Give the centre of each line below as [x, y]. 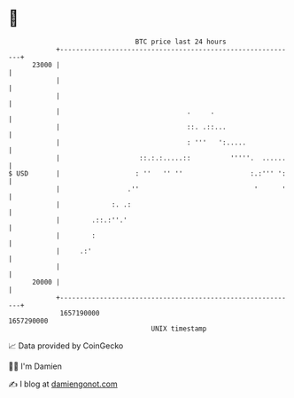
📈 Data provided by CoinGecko [66, 346]
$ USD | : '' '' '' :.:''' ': [147, 173]
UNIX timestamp [179, 328]
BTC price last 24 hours [181, 42]
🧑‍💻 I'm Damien [35, 366]
